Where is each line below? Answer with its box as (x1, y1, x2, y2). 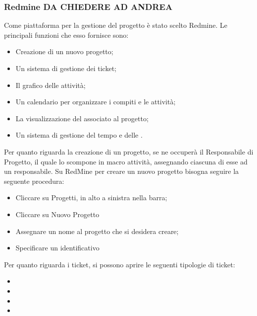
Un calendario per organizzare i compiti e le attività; (15, 96, 176, 107)
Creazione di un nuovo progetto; (15, 46, 113, 57)
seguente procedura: (4, 175, 64, 186)
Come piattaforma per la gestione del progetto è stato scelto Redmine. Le (4, 20, 228, 30)
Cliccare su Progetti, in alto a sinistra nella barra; (15, 192, 167, 203)
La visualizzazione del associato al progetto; (15, 113, 149, 123)
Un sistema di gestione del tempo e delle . (15, 130, 143, 140)
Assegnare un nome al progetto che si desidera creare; (15, 226, 179, 236)
